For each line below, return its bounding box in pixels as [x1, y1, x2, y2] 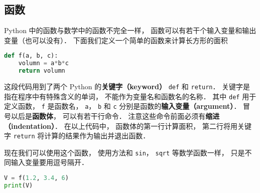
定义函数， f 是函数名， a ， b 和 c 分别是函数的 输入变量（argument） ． [4, 101, 241, 111]
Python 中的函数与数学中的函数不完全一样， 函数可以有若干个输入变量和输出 [4, 25, 256, 36]
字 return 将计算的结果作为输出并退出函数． [4, 130, 150, 141]
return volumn [18, 67, 65, 75]
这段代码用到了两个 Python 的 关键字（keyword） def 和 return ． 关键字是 [4, 81, 250, 92]
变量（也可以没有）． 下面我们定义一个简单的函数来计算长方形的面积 [4, 35, 228, 45]
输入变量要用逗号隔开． [11, 157, 88, 167]
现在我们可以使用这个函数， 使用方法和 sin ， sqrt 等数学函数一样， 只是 [4, 147, 245, 157]
